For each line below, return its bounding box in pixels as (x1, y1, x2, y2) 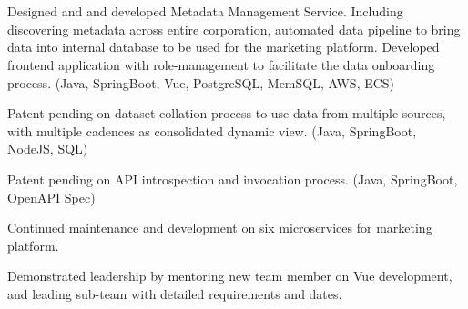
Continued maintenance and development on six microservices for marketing (7, 218, 432, 237)
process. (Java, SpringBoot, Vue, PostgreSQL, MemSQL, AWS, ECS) (7, 73, 395, 92)
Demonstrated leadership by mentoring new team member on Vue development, (7, 266, 453, 285)
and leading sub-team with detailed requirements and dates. (7, 284, 342, 303)
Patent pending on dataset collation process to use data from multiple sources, (7, 104, 446, 123)
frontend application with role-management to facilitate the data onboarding (7, 55, 435, 74)
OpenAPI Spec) (7, 187, 96, 206)
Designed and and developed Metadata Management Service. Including (7, 2, 403, 21)
